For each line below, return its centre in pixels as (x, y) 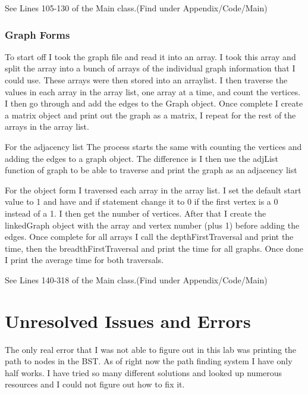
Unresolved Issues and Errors (128, 320)
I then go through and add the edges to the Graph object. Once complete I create (154, 103)
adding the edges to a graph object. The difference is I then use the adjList (142, 158)
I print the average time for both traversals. (84, 260)
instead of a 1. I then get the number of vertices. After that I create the (136, 213)
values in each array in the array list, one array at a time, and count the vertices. (153, 91)
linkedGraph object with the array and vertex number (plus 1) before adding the (152, 225)
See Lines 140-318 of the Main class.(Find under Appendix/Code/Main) (136, 279)
